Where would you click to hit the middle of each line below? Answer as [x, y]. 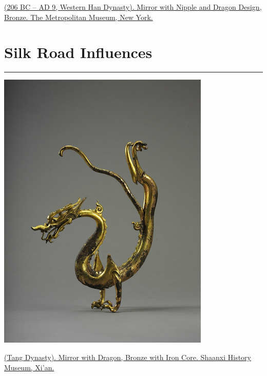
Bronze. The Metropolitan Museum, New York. [79, 17]
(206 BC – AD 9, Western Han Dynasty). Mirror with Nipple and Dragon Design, [133, 7]
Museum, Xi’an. [29, 367]
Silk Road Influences [78, 52]
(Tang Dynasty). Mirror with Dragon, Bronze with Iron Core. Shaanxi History [128, 357]
